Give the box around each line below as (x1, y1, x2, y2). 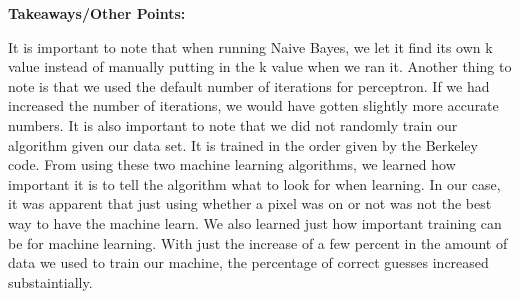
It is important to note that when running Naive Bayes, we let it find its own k (8, 36, 493, 57)
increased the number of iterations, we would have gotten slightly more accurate (8, 95, 499, 116)
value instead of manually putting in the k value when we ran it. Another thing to (8, 56, 512, 77)
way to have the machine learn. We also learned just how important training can (8, 212, 502, 233)
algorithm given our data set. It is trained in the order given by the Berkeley (8, 134, 478, 155)
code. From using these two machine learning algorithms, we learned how (8, 154, 456, 175)
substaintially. (8, 271, 93, 292)
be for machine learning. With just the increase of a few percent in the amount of (8, 232, 508, 253)
